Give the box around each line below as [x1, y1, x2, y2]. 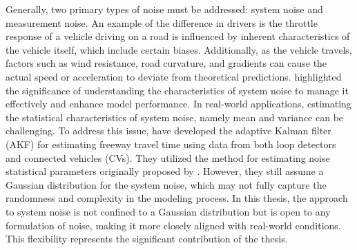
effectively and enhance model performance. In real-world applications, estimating [6, 96, 351, 111]
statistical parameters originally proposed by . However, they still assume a [6, 164, 324, 178]
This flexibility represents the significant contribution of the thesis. [6, 231, 288, 246]
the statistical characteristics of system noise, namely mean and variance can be [6, 110, 344, 124]
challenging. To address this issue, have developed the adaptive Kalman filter [6, 123, 331, 138]
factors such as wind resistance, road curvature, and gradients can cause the [6, 56, 327, 70]
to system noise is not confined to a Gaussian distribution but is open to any [6, 204, 331, 218]
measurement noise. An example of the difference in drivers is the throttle [6, 15, 318, 30]
